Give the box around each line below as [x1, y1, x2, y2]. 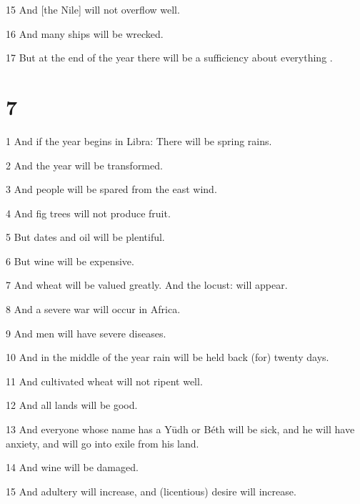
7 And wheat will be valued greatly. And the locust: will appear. [6, 277, 288, 292]
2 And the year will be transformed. [6, 157, 163, 172]
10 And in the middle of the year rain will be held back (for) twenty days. [6, 350, 329, 365]
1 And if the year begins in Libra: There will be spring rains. [6, 133, 272, 148]
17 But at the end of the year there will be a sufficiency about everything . [6, 50, 333, 65]
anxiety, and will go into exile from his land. [6, 435, 199, 450]
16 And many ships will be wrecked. [6, 26, 164, 41]
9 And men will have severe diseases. [6, 325, 166, 340]
